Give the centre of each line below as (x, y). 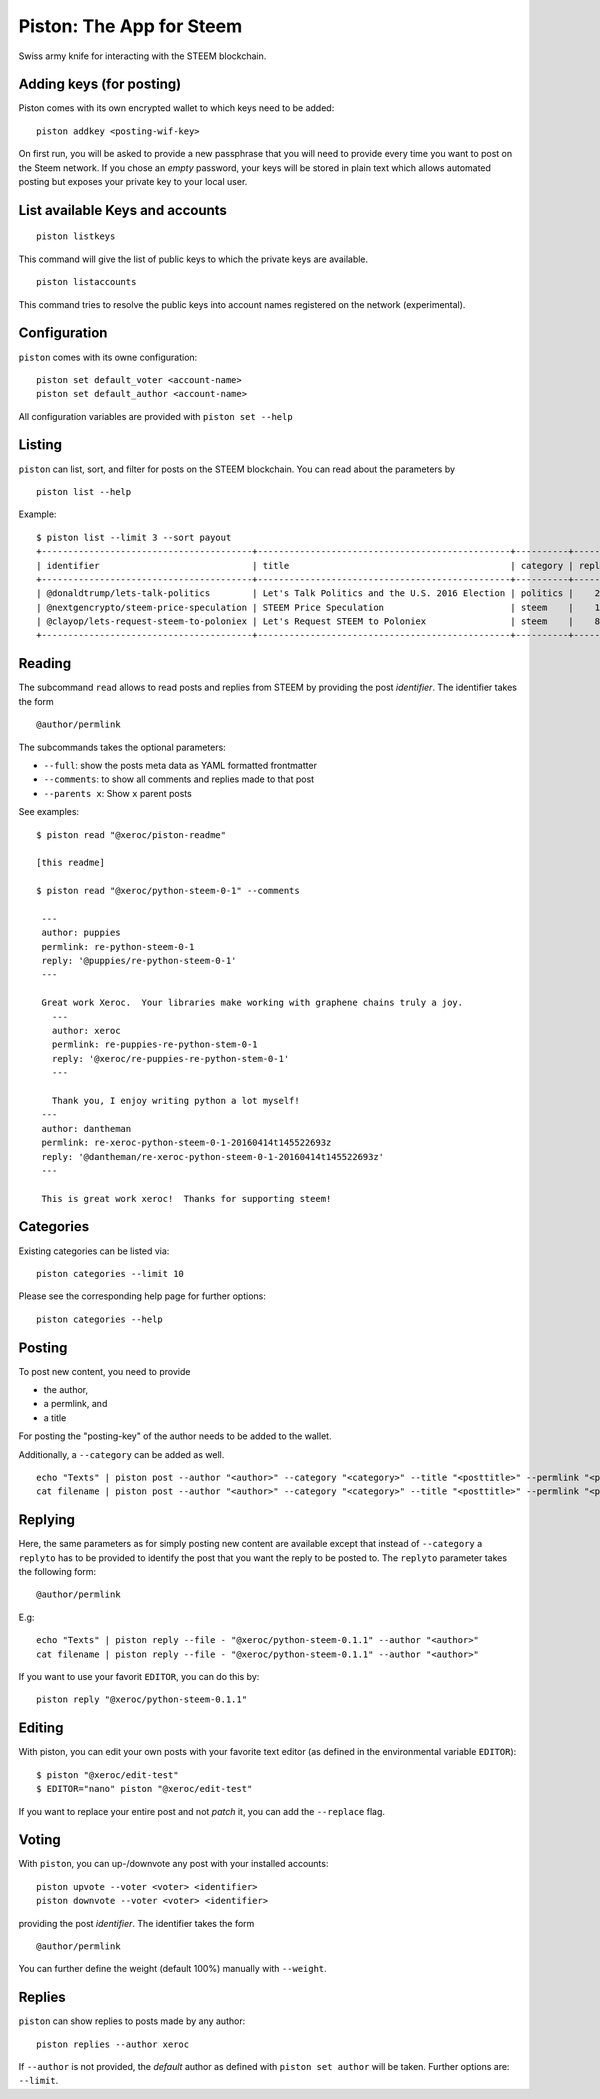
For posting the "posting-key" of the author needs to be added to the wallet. (175, 1436)
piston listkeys (76, 236)
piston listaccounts (86, 282)
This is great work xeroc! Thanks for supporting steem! (186, 1198)
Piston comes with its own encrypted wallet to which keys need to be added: (176, 108)
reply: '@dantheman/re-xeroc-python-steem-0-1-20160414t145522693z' (213, 1156)
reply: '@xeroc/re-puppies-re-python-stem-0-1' (170, 1058)
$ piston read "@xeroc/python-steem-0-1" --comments (168, 891)
